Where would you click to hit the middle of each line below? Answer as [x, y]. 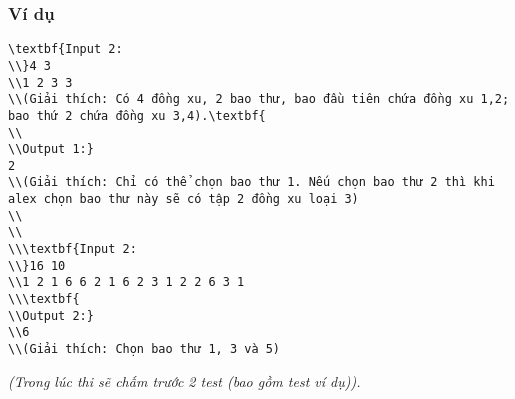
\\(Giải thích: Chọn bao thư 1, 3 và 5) [144, 349]
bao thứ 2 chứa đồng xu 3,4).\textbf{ [137, 115]
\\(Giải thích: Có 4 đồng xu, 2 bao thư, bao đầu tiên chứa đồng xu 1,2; [259, 99]
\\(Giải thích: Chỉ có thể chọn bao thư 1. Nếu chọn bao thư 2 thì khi [251, 182]
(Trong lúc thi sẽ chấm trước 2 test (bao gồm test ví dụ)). [184, 380]
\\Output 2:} [51, 315]
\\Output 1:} [51, 149]
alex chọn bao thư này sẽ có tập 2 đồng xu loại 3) [183, 199]
